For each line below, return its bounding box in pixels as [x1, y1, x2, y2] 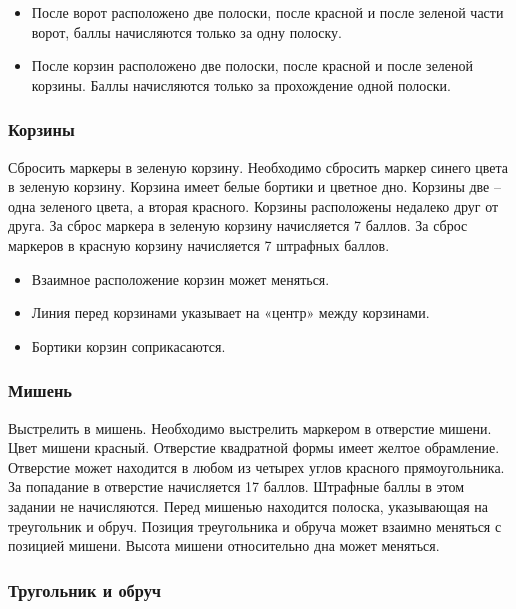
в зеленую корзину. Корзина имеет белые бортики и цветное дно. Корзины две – [8, 176, 501, 197]
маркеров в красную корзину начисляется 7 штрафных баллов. [8, 234, 390, 255]
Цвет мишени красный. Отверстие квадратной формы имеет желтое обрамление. [8, 437, 500, 458]
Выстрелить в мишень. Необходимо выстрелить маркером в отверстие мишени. [8, 417, 492, 438]
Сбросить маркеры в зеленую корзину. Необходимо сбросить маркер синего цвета [8, 156, 509, 177]
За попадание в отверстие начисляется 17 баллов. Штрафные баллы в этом [8, 476, 465, 497]
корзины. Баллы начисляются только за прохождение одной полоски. [31, 74, 451, 95]
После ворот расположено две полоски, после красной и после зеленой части [31, 2, 504, 22]
